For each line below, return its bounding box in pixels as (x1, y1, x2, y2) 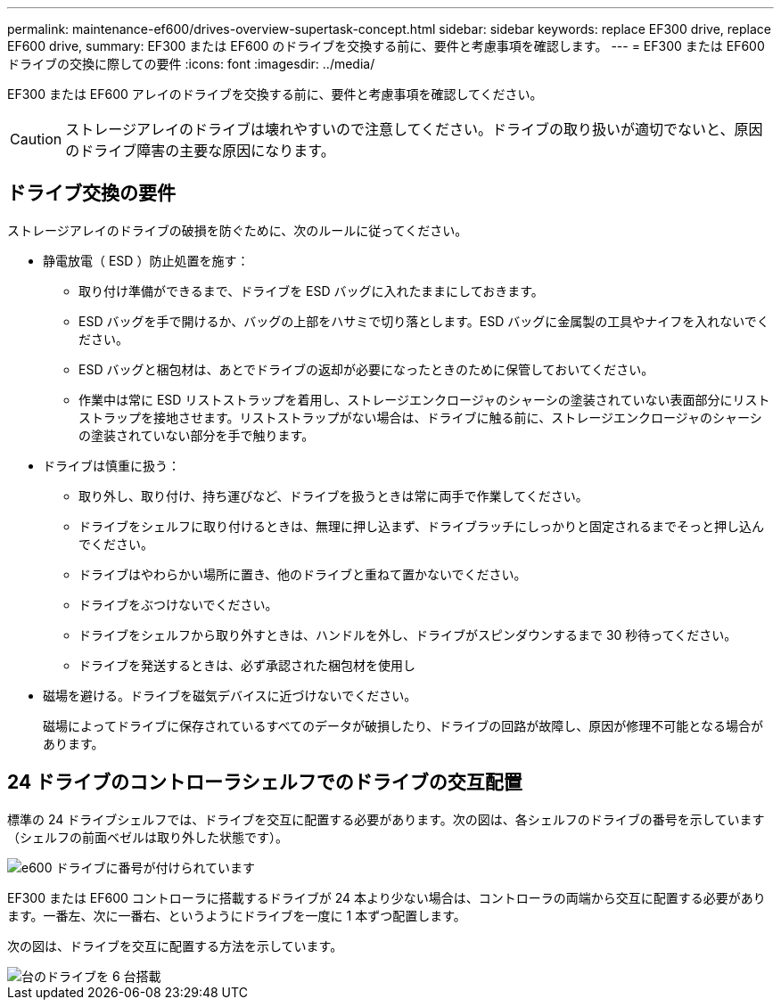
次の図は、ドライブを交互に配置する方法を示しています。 (7, 937, 343, 954)
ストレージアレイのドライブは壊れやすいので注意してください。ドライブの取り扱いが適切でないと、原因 (65, 120, 763, 138)
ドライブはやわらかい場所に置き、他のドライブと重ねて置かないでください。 (78, 566, 527, 582)
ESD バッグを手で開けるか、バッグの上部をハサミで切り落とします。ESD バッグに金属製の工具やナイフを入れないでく (78, 313, 769, 329)
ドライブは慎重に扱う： (43, 457, 180, 473)
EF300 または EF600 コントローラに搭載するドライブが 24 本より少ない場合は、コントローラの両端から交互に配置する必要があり (7, 889, 766, 905)
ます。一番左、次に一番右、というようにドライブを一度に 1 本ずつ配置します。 (7, 907, 466, 923)
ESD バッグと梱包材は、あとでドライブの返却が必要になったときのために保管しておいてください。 (78, 361, 654, 377)
